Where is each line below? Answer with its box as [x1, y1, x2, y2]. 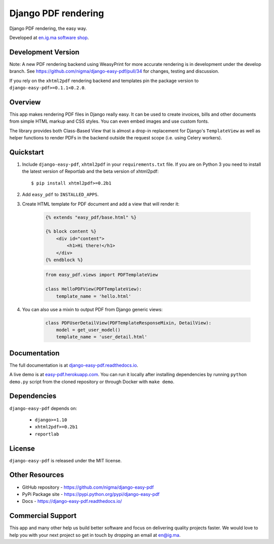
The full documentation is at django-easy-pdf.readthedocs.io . [9, 362, 139, 368]
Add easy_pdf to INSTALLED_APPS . [22, 192, 99, 198]
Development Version [9, 48, 80, 56]
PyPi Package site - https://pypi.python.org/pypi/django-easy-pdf [22, 491, 160, 497]
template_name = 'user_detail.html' [56, 334, 147, 340]
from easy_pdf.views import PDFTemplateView [45, 272, 158, 278]
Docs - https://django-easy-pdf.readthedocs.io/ [22, 498, 122, 504]
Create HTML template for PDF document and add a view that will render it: [22, 201, 180, 207]
